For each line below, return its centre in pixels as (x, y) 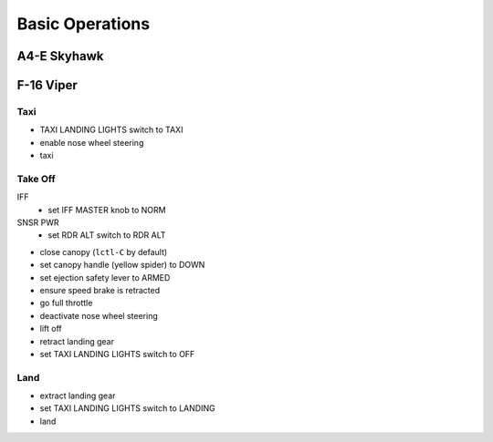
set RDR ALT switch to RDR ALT (107, 235)
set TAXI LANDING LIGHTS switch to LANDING (127, 408)
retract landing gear (77, 341)
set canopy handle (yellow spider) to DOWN (122, 265)
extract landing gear (78, 396)
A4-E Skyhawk (60, 56)
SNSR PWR (38, 222)
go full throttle (66, 303)
